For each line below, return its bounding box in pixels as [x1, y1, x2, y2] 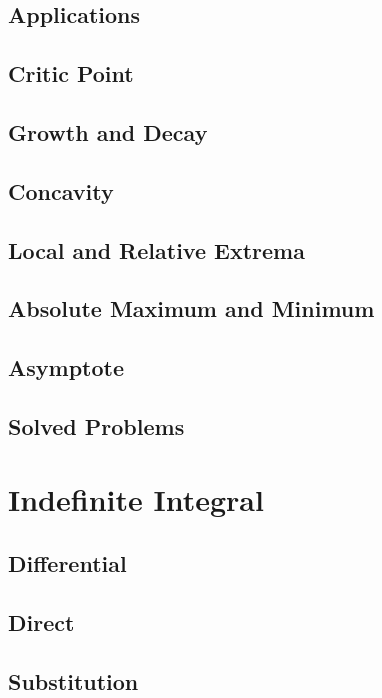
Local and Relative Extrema [8, 234, 305, 265]
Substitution [8, 665, 139, 696]
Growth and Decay [8, 116, 208, 147]
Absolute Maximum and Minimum [8, 293, 375, 324]
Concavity [8, 175, 114, 206]
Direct [8, 606, 75, 637]
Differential [8, 548, 127, 579]
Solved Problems [8, 410, 185, 441]
